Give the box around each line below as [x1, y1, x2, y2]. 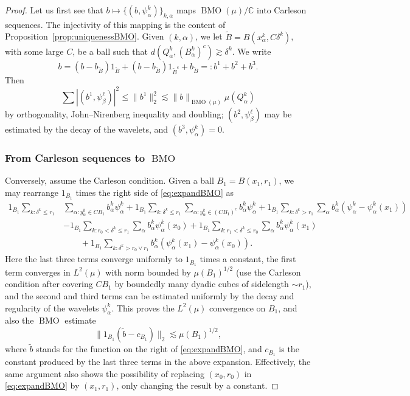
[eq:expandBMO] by [5, 379, 80, 392]
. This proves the [111, 301, 175, 314]
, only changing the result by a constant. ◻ [116, 379, 279, 392]
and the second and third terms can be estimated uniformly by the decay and [5, 289, 294, 302]
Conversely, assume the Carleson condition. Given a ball [5, 174, 214, 187]
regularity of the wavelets [5, 301, 99, 314]
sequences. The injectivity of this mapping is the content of [5, 18, 226, 30]
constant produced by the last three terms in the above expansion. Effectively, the [5, 355, 311, 368]
